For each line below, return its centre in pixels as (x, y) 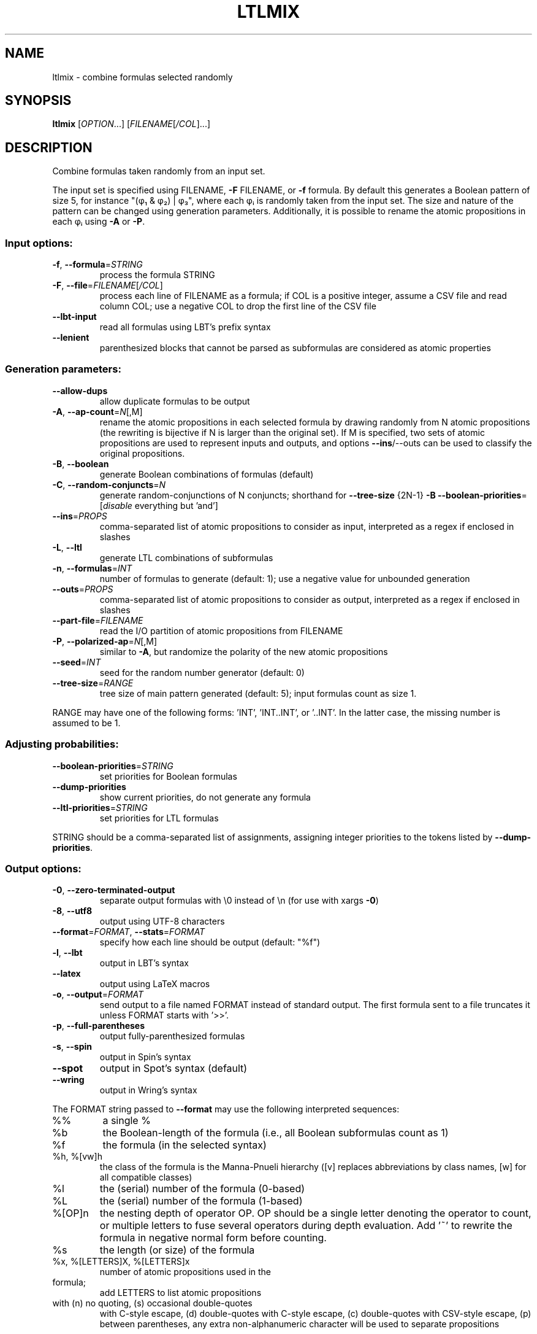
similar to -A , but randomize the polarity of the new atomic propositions (244, 651)
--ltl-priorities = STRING (100, 807)
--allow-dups (80, 390)
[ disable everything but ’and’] (159, 505)
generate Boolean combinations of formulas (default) (207, 474)
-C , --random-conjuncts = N (109, 484)
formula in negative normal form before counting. (213, 1238)
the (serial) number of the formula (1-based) (201, 1201)
